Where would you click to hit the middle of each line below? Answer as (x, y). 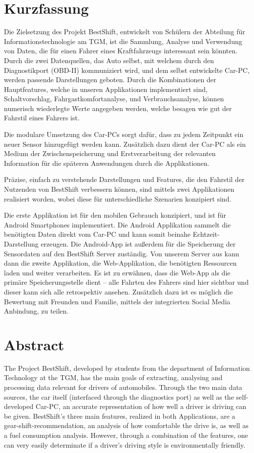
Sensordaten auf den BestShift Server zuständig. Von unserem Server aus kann (122, 253)
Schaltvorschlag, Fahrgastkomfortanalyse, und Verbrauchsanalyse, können (114, 99)
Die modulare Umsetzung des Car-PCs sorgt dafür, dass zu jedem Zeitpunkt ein (124, 134)
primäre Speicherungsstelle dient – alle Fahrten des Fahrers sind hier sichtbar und (126, 282)
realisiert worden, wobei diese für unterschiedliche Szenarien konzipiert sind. (118, 198)
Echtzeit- (206, 234)
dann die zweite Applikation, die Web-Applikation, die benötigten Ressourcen (120, 263)
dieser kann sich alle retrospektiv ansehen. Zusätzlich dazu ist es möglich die (118, 291)
